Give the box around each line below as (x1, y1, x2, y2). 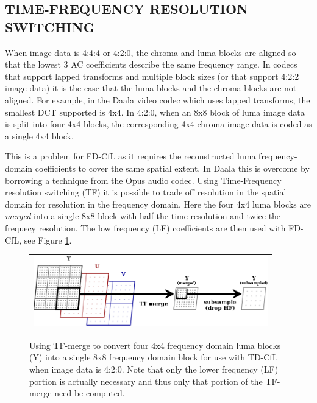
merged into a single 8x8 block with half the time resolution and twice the (5, 209, 281, 222)
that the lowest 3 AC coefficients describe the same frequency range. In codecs (5, 58, 297, 71)
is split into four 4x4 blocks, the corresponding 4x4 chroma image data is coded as (5, 117, 312, 130)
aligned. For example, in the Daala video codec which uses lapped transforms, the (5, 93, 310, 106)
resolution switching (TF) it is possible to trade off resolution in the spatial (5, 186, 287, 198)
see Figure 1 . (24, 233, 72, 246)
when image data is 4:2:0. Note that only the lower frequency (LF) (29, 363, 279, 376)
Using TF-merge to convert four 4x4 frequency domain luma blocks (29, 338, 281, 351)
